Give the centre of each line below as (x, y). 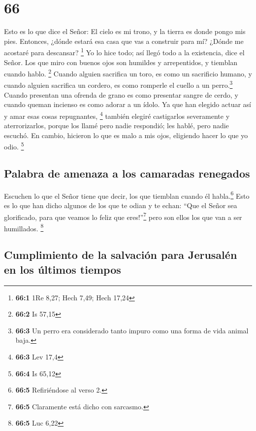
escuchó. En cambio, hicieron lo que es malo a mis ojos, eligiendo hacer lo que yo (126, 135)
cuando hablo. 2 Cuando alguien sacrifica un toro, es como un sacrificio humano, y (128, 73)
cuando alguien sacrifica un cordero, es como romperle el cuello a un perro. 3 (118, 84)
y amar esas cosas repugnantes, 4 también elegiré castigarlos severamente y (117, 115)
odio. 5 (14, 146)
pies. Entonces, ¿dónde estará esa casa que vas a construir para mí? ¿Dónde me (124, 41)
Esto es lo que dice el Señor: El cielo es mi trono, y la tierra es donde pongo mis (125, 31)
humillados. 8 (24, 227)
